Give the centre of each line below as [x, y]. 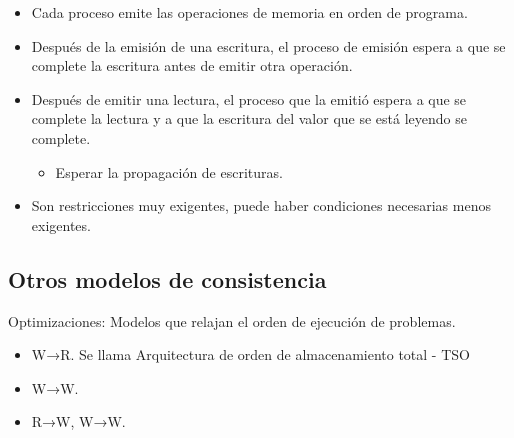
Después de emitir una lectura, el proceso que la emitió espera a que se [249, 98]
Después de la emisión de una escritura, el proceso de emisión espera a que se [268, 45]
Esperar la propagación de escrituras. [169, 171]
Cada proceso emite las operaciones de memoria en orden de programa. [249, 12]
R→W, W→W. [78, 421]
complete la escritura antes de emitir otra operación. [192, 65]
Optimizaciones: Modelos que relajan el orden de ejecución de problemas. [232, 320]
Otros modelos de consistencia [167, 278]
